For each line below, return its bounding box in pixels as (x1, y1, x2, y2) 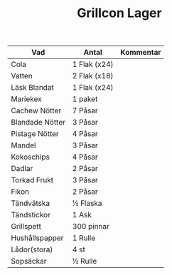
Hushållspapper (11, 233, 64, 243)
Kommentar (120, 48, 161, 58)
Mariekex (11, 94, 42, 104)
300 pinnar (72, 222, 110, 232)
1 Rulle (72, 233, 96, 243)
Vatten (11, 71, 33, 81)
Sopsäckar (11, 256, 48, 266)
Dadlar (11, 164, 33, 174)
